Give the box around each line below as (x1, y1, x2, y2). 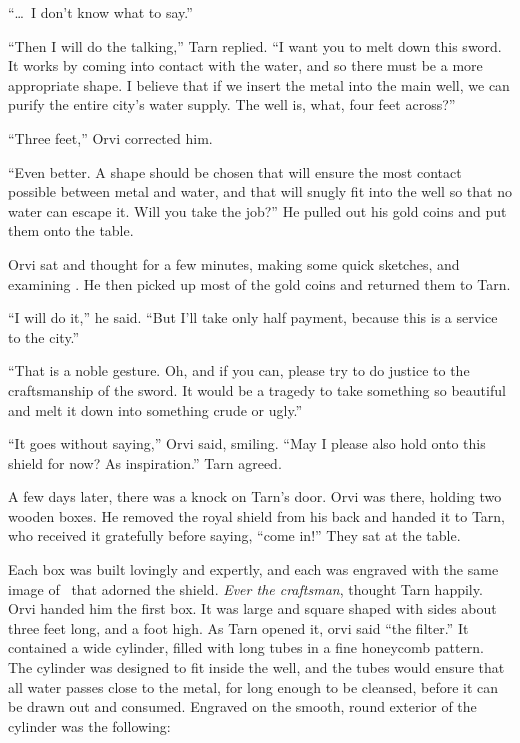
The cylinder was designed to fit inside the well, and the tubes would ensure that (8, 657, 505, 678)
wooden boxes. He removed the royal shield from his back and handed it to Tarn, (8, 505, 505, 526)
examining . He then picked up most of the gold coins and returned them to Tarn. (8, 273, 511, 294)
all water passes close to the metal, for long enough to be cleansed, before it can (8, 676, 499, 697)
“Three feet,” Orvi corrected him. (8, 127, 213, 148)
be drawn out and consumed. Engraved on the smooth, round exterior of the (8, 696, 477, 717)
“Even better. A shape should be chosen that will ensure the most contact (8, 161, 462, 182)
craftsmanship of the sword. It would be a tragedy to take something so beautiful (8, 379, 506, 400)
